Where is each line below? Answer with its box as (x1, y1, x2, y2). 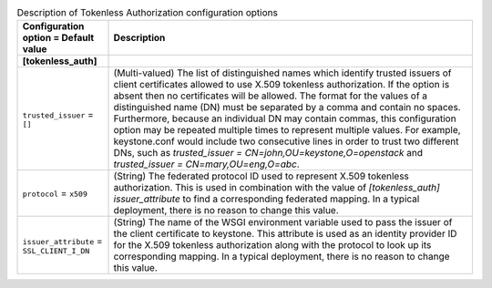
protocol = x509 (22, 187, 88, 200)
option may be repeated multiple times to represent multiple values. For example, (113, 124, 461, 137)
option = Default (22, 32, 95, 45)
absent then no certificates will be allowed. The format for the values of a (113, 89, 428, 102)
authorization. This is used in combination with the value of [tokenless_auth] (113, 181, 441, 194)
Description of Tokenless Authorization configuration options (16, 6, 278, 19)
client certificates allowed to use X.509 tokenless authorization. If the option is (113, 78, 450, 91)
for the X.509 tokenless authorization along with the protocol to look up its (113, 239, 432, 252)
